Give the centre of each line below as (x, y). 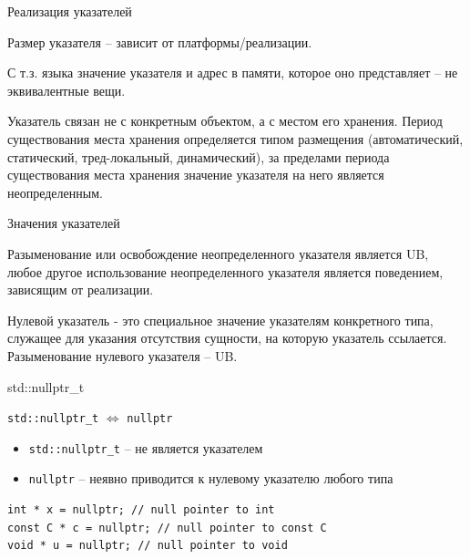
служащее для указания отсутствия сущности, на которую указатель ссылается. (227, 338)
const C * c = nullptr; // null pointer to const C (167, 528)
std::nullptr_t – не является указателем (146, 447)
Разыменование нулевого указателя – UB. (123, 355)
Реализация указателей (70, 11)
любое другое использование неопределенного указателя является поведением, (225, 271)
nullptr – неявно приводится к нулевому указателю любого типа (211, 478)
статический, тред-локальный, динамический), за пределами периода (199, 156)
